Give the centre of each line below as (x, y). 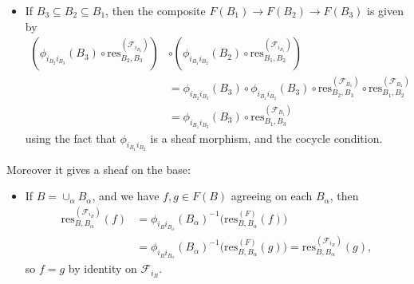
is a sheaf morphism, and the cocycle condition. (266, 138)
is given (385, 10)
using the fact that (71, 138)
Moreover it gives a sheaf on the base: (99, 169)
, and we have (126, 196)
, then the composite (156, 10)
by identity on (103, 268)
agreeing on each (272, 196)
